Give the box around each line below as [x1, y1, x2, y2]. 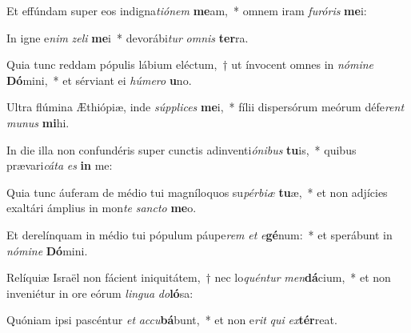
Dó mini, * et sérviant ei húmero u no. [6, 71, 192, 88]
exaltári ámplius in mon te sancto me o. [6, 199, 197, 216]
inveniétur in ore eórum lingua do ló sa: [6, 284, 194, 301]
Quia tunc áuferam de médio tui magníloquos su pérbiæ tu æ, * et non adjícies [6, 183, 388, 200]
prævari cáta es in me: [6, 157, 113, 174]
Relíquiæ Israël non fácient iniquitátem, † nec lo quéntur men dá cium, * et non [6, 269, 391, 286]
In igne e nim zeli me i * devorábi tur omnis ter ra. [6, 29, 249, 46]
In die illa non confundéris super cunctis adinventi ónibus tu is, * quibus [6, 141, 357, 158]
